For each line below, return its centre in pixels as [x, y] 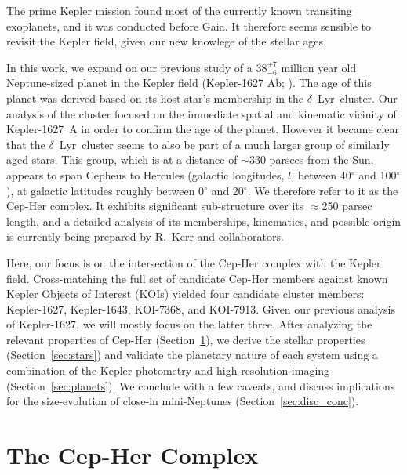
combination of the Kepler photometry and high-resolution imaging [168, 370]
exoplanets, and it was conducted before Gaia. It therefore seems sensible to [189, 25]
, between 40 [321, 174]
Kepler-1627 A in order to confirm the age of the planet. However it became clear [203, 129]
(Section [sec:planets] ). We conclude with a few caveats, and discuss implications [201, 385]
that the [26, 144]
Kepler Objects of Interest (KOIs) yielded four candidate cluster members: [185, 294]
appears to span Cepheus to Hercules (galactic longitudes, [145, 174]
